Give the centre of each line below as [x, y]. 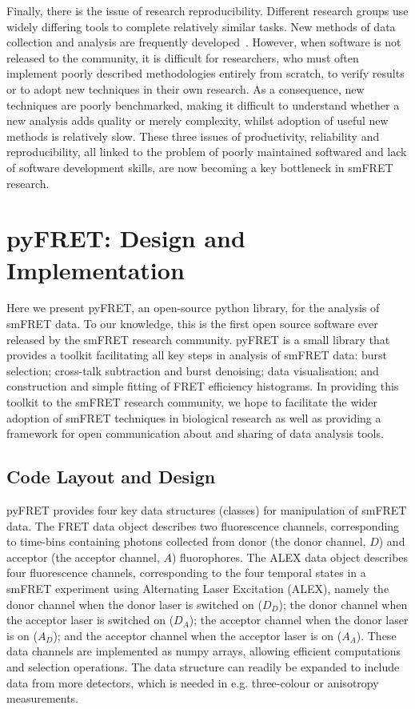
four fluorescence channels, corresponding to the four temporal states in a [186, 573]
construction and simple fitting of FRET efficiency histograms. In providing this [203, 386]
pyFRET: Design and [126, 238]
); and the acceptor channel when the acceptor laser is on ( [198, 635]
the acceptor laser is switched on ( [90, 620]
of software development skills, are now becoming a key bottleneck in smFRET [200, 167]
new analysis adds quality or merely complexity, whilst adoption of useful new [198, 120]
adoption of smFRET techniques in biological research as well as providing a [194, 417]
